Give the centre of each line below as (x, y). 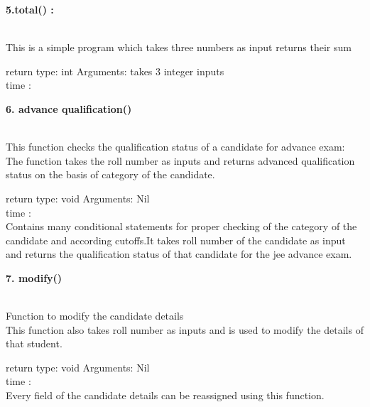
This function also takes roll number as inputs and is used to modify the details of (185, 329)
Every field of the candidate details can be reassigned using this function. (165, 395)
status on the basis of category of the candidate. (110, 174)
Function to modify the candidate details (95, 316)
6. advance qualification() (69, 108)
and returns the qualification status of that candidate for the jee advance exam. (179, 254)
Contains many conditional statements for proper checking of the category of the (181, 226)
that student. (34, 343)
